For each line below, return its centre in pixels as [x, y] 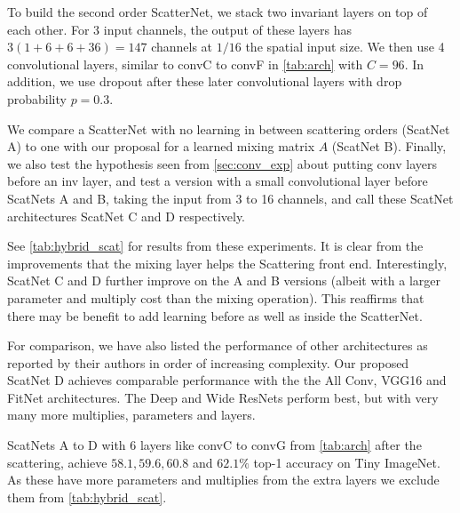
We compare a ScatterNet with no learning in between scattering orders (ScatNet [229, 128]
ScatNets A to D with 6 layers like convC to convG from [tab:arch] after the [214, 445]
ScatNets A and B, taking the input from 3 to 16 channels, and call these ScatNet [230, 198]
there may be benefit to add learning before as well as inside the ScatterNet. [215, 315]
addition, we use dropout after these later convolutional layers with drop [205, 81]
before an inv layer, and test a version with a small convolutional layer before [218, 181]
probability [37, 98]
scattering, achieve [57, 462]
